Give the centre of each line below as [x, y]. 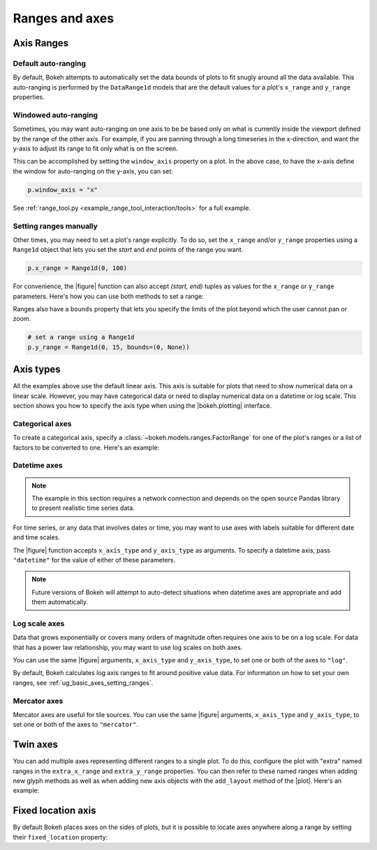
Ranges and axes [64, 18]
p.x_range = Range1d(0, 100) [77, 268]
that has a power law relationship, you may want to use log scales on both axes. [128, 647]
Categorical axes [42, 423]
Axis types [37, 370]
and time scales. [37, 537]
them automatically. [60, 602]
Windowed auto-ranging [55, 115]
